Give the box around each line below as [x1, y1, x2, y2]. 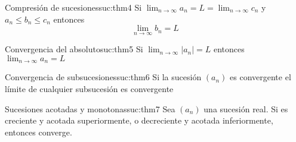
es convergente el [230, 71, 291, 83]
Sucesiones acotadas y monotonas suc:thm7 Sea [5, 102, 175, 115]
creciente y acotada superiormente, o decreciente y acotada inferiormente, [5, 114, 273, 127]
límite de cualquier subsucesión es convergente [5, 83, 174, 95]
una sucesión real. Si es [203, 102, 288, 115]
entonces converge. [5, 125, 72, 138]
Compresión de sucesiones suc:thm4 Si [5, 1, 142, 13]
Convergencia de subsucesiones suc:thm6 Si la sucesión [5, 71, 202, 83]
